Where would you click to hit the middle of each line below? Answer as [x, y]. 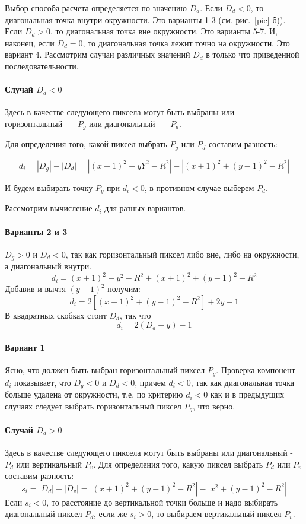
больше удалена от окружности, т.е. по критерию [94, 394]
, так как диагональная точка [243, 382]
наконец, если [30, 42]
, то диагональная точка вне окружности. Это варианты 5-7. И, [164, 31]
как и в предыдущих [247, 394]
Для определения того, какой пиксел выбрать [86, 144]
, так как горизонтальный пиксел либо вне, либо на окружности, [182, 254]
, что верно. [214, 406]
